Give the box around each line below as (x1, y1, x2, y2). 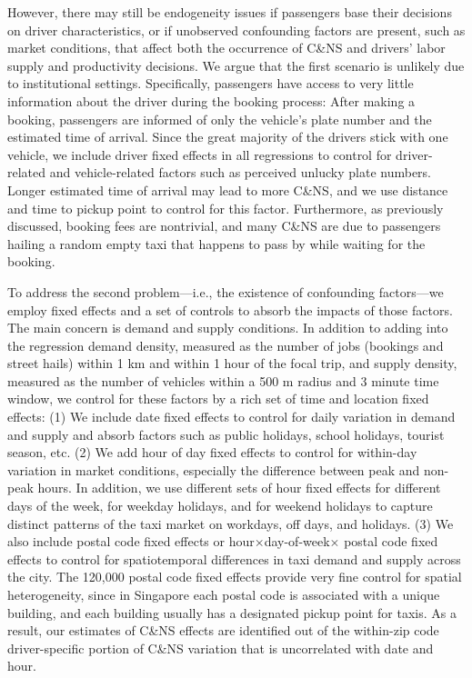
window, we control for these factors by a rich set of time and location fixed (7, 389, 429, 408)
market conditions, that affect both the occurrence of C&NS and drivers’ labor (7, 38, 446, 57)
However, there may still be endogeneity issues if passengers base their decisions (7, 3, 452, 21)
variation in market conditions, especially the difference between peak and (7, 460, 420, 479)
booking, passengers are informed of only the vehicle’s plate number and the (7, 109, 432, 128)
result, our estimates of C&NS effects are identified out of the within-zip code (7, 621, 439, 640)
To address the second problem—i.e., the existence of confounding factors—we (7, 282, 444, 301)
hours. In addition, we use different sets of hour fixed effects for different (37, 478, 441, 497)
